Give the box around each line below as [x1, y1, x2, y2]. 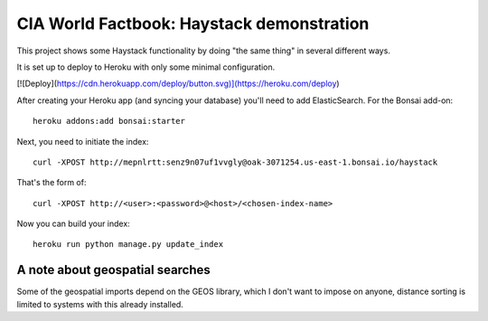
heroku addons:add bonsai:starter [33, 116, 185, 127]
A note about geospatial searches [16, 262, 211, 278]
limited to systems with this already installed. [16, 298, 184, 309]
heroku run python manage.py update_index [33, 240, 224, 250]
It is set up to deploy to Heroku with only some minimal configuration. [16, 61, 276, 72]
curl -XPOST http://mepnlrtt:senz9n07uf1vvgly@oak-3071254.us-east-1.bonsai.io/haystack [33, 156, 438, 167]
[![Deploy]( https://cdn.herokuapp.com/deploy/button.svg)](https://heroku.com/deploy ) [16, 78, 340, 90]
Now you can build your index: [16, 218, 130, 230]
